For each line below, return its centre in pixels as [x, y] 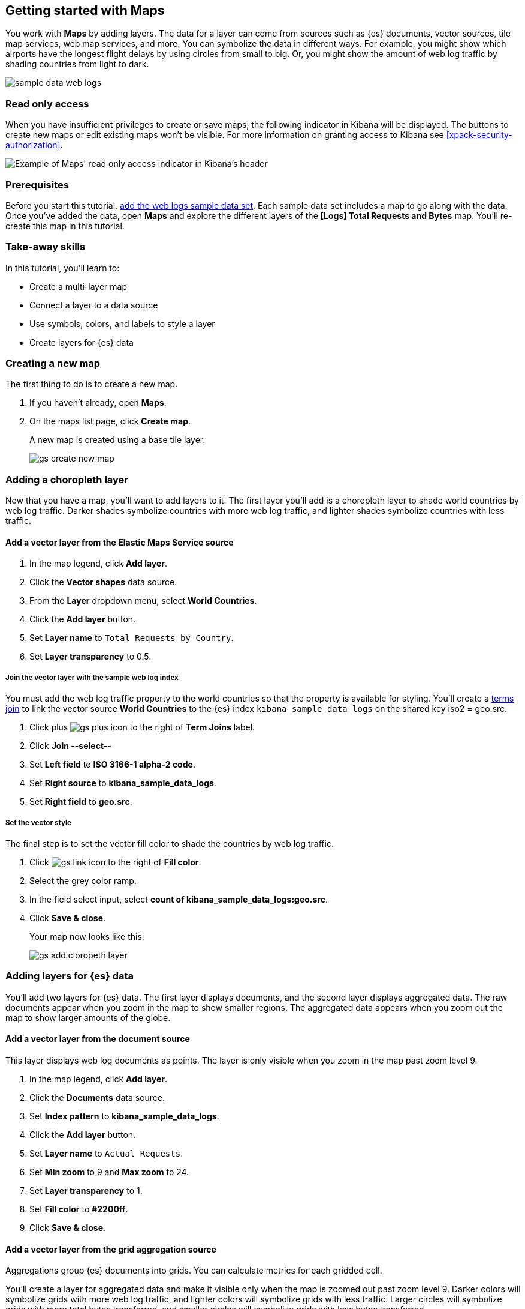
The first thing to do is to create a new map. [92, 384]
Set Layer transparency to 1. [86, 1190]
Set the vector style [39, 823]
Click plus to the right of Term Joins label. [142, 727]
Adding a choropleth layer [67, 479]
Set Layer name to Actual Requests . [106, 1153]
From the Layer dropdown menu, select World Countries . [143, 601]
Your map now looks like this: [87, 936]
